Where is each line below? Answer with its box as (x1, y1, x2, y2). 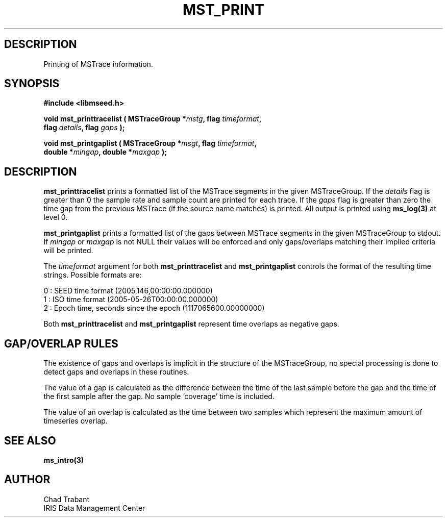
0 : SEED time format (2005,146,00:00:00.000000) (43, 286, 213, 295)
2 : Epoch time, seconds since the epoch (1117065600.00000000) (43, 304, 265, 313)
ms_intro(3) (43, 455, 84, 464)
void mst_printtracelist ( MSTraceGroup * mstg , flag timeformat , (43, 114, 262, 123)
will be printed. (43, 246, 93, 255)
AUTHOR (4, 473, 51, 486)
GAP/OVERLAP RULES (4, 337, 118, 350)
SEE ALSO (4, 434, 56, 447)
